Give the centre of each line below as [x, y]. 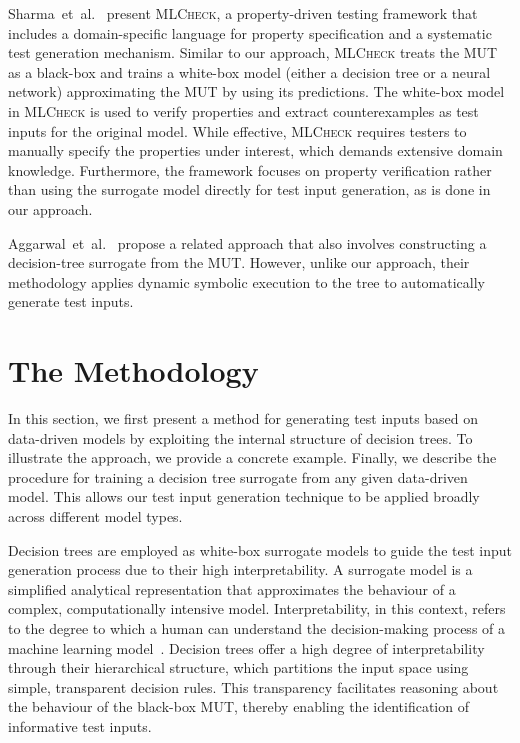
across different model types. [95, 516]
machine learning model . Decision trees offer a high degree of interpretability [246, 647]
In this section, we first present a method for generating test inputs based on [243, 418]
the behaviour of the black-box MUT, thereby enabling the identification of [238, 706]
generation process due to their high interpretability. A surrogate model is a [240, 569]
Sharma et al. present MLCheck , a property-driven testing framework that [243, 13]
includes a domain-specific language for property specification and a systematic [250, 32]
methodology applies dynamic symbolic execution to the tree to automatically [246, 281]
